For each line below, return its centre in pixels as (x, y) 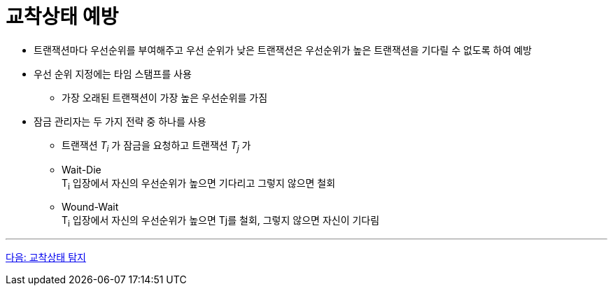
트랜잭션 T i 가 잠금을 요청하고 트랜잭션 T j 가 (156, 146)
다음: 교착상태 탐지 (46, 257)
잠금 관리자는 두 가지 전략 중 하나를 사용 (120, 121)
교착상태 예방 (62, 17)
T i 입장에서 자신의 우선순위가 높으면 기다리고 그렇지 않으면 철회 (199, 184)
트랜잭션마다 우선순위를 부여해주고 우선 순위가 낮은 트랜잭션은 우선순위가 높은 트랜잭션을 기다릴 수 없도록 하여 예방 (283, 50)
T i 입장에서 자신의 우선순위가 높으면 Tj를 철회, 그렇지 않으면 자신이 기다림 (221, 222)
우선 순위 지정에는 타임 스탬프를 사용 (113, 73)
